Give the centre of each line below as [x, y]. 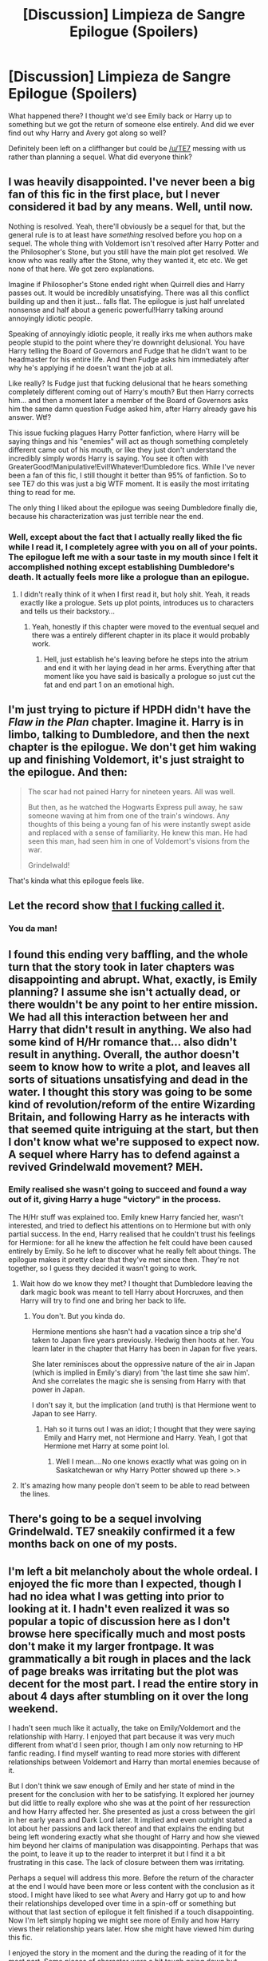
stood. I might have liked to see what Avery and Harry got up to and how [127, 1895]
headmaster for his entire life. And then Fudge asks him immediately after [129, 359]
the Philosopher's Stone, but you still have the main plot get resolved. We [128, 252]
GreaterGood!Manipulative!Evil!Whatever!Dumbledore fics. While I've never [132, 466]
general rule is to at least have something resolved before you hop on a [125, 234]
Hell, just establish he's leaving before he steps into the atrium [146, 659]
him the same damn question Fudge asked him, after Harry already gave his [133, 409]
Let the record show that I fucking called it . [117, 906]
